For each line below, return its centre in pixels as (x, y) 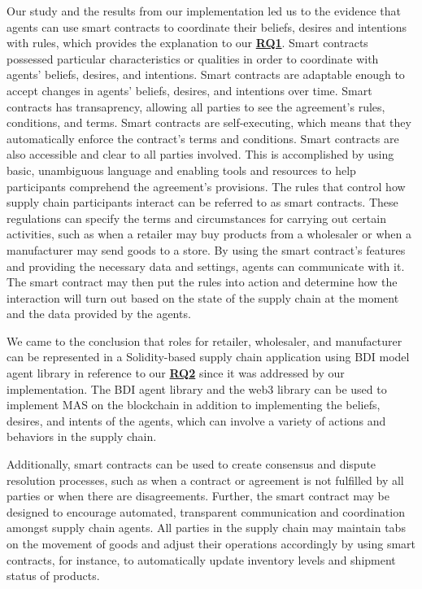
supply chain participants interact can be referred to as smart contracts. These (202, 202)
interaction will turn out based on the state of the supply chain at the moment (203, 297)
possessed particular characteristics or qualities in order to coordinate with (193, 58)
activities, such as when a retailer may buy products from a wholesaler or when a (209, 234)
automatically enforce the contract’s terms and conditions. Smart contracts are (203, 138)
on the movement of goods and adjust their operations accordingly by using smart (211, 543)
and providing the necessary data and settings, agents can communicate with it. (206, 266)
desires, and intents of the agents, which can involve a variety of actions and (196, 420)
